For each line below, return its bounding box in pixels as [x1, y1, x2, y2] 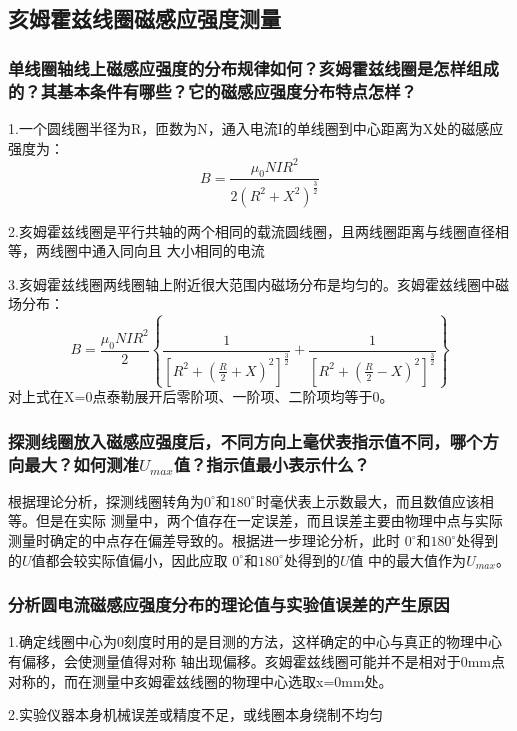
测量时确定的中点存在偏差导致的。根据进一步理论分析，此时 [8, 530, 400, 551]
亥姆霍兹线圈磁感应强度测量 [8, 3, 281, 34]
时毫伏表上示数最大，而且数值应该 [255, 490, 480, 511]
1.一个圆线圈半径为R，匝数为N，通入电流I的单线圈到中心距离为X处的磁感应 [8, 117, 504, 138]
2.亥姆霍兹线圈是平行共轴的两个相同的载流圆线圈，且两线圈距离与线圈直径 [8, 220, 495, 241]
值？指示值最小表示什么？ [173, 451, 370, 476]
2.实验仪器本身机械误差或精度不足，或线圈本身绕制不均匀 [8, 704, 383, 725]
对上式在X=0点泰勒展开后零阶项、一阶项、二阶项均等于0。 [8, 386, 394, 407]
